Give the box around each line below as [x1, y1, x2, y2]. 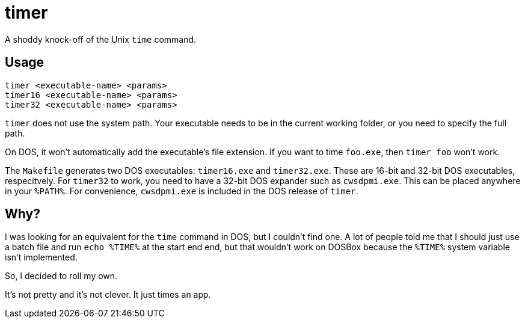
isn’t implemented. [5, 252, 78, 263]
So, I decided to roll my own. [5, 271, 118, 281]
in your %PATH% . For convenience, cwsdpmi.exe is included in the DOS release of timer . [5, 185, 358, 196]
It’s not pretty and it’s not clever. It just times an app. [5, 289, 211, 300]
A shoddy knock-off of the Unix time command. [5, 34, 197, 45]
